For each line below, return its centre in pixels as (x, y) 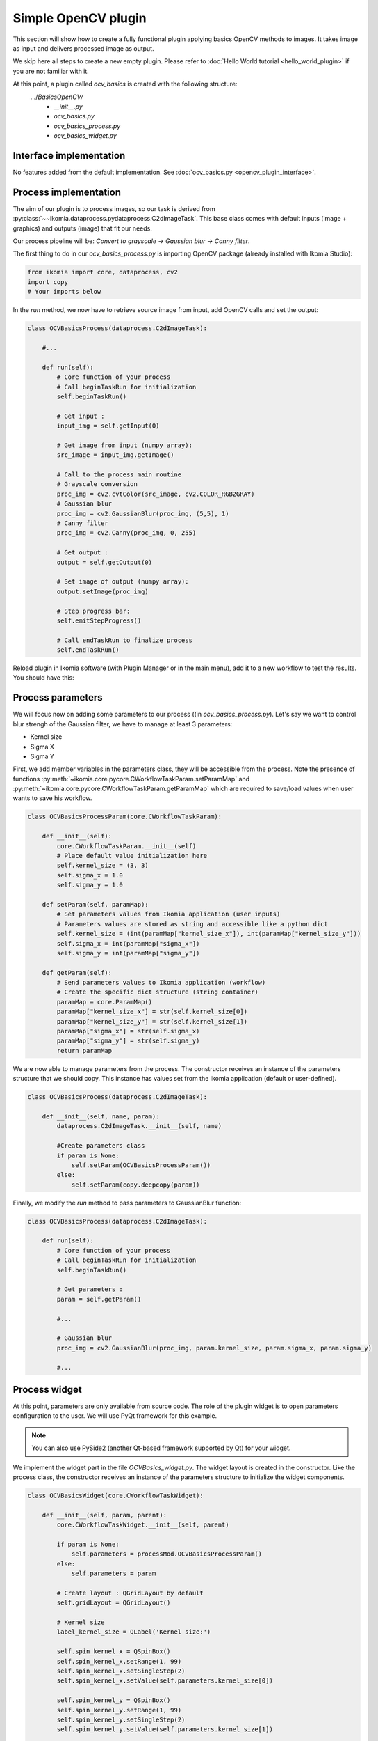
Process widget (48, 1389)
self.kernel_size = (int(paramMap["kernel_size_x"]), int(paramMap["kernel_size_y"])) (209, 934)
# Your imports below (64, 292)
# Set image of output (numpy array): (123, 582)
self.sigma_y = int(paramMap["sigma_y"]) (128, 953)
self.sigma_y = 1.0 (90, 885)
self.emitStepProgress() (99, 620)
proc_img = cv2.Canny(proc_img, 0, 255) (126, 533)
